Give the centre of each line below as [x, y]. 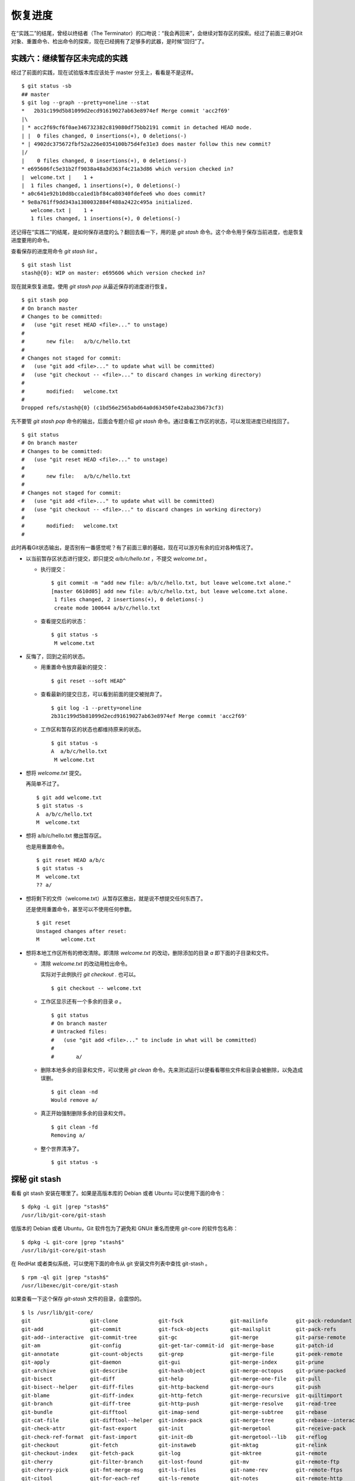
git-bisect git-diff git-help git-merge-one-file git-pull [171, 1379]
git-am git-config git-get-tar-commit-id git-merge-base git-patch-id [177, 1346]
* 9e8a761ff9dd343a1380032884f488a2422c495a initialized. [107, 202]
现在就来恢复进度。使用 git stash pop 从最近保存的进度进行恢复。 [91, 286]
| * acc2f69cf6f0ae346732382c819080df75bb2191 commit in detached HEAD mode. [137, 128]
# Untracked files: [79, 1032]
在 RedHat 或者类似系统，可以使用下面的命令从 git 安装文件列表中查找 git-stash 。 [111, 1264]
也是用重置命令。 [46, 847]
